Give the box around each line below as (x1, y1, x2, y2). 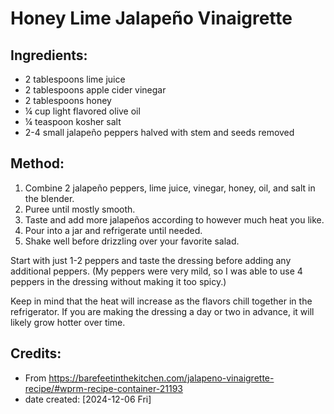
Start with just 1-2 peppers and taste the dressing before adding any (10, 254, 292, 266)
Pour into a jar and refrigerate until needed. (24, 224, 203, 236)
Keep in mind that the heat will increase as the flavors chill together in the (10, 295, 313, 307)
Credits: (10, 345, 62, 362)
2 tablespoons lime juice (24, 73, 126, 85)
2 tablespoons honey (24, 95, 112, 106)
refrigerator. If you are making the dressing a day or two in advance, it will (10, 305, 315, 317)
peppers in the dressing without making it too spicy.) (10, 275, 227, 287)
